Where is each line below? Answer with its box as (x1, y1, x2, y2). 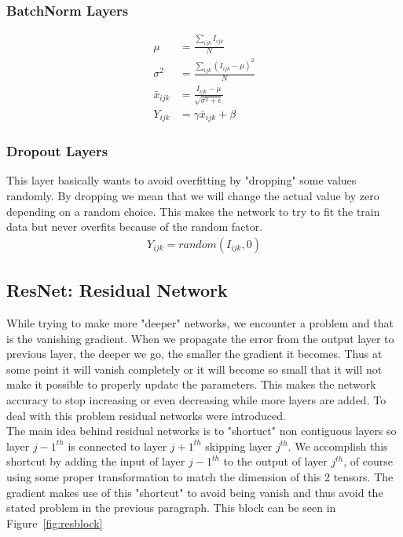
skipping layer (205, 437, 273, 454)
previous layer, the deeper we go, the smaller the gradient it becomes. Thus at (6, 345, 383, 362)
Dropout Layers (6, 141, 108, 161)
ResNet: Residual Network (6, 278, 228, 302)
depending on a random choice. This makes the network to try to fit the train (6, 203, 380, 219)
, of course (343, 453, 393, 469)
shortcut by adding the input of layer (6, 453, 185, 469)
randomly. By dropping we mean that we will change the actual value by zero (6, 187, 379, 203)
